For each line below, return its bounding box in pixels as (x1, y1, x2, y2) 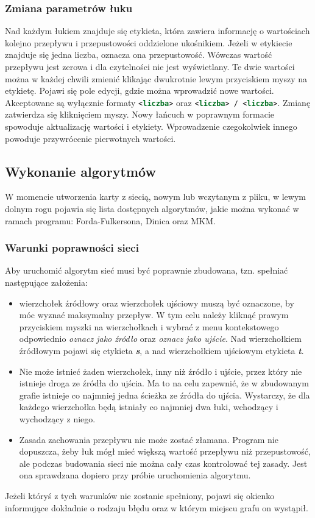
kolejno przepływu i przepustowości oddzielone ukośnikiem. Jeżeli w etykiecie (5, 36, 292, 49)
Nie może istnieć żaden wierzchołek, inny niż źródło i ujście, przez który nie (19, 364, 302, 377)
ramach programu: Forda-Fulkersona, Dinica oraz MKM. (5, 214, 216, 227)
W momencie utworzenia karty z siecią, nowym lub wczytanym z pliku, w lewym (5, 190, 306, 203)
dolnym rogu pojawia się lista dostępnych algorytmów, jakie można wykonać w (5, 202, 299, 215)
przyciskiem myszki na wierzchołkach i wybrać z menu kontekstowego (19, 320, 279, 333)
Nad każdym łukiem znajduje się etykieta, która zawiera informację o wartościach (5, 24, 310, 37)
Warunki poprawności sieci (5, 240, 139, 255)
